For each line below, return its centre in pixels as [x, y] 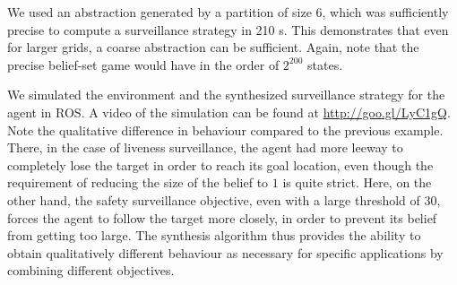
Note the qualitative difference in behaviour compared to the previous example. [225, 130]
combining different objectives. [91, 270]
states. [325, 64]
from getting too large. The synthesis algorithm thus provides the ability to [214, 235]
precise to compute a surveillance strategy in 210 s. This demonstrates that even [228, 29]
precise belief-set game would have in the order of [143, 64]
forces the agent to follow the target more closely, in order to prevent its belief [222, 217]
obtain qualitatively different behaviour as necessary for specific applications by [225, 252]
